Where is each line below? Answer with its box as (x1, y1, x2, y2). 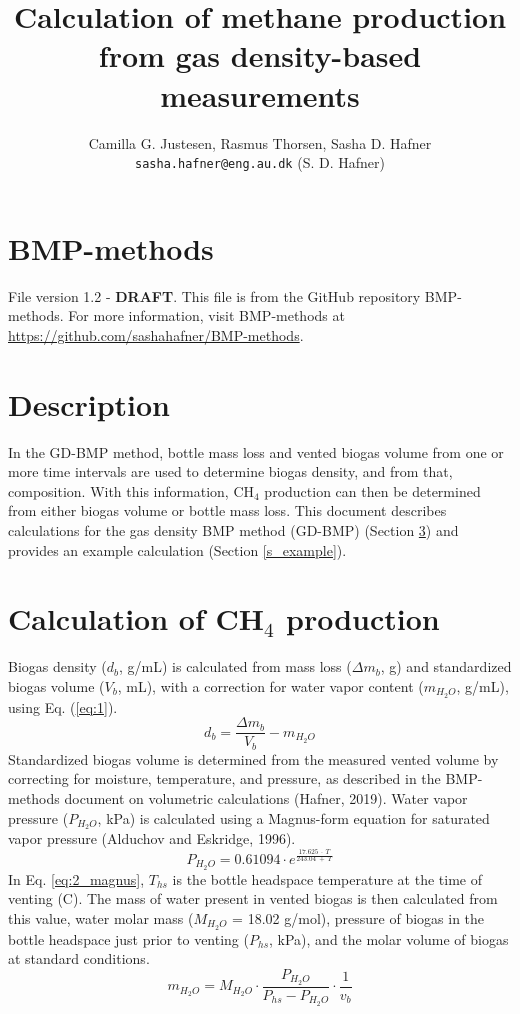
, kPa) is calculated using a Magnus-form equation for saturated (97, 807, 490, 828)
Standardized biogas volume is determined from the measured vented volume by (8, 748, 499, 769)
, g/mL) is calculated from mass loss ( (119, 656, 352, 677)
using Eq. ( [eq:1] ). (8, 696, 118, 717)
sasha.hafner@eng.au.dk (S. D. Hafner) (135, 152, 385, 173)
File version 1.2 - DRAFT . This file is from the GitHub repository (8, 285, 421, 306)
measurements (160, 74, 360, 115)
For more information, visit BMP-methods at (68, 305, 345, 326)
